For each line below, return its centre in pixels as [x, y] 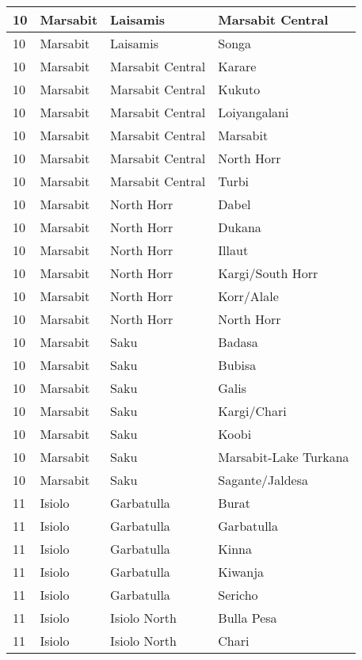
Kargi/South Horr [268, 273]
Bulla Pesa [248, 618]
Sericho [238, 595]
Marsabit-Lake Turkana [284, 457]
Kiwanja [241, 572]
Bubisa [237, 365]
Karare [237, 66]
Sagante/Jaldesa [263, 480]
